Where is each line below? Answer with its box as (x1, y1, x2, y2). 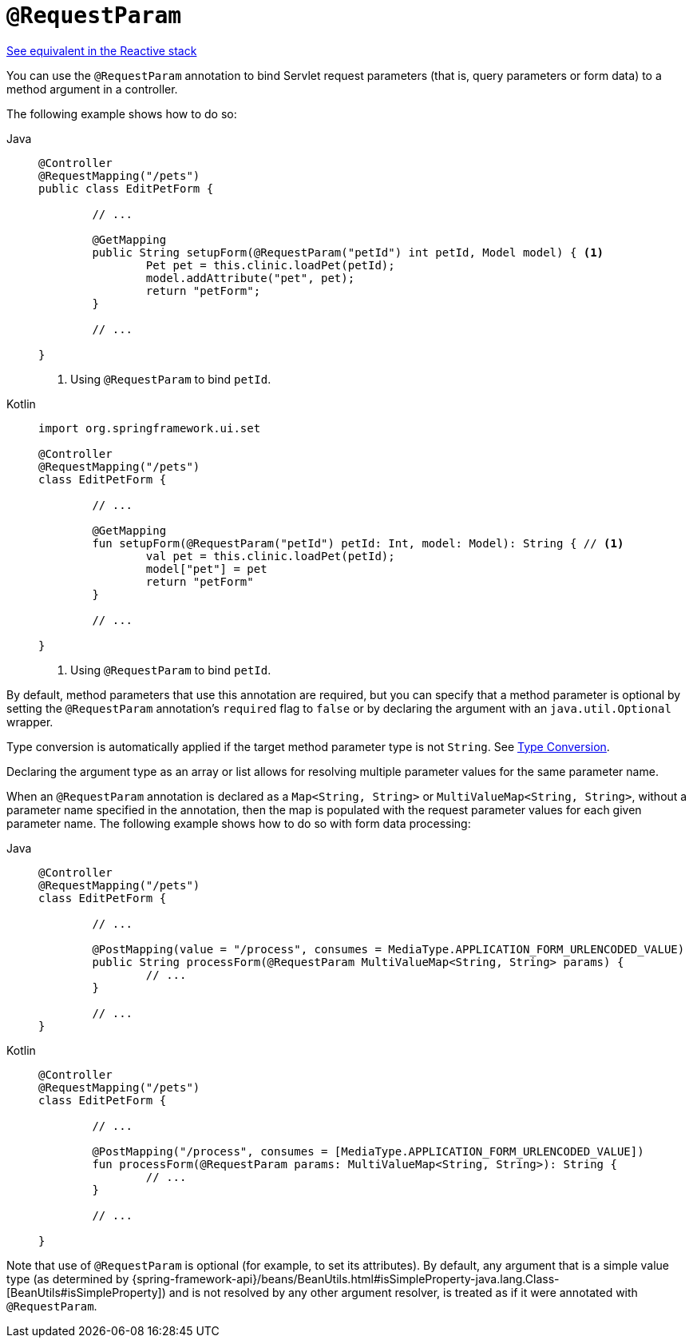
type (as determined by (6, 1271, 129, 1286)
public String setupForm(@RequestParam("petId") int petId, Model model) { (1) (92, 245, 604, 259)
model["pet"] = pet (145, 562, 267, 575)
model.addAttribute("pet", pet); (145, 271, 355, 284)
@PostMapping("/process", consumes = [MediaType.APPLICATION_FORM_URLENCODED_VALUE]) (92, 1144, 644, 1158)
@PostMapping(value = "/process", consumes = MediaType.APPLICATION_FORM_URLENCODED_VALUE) (92, 942, 685, 956)
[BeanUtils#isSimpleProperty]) (6, 1285, 166, 1299)
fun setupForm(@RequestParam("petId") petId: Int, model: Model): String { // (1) (92, 536, 624, 550)
